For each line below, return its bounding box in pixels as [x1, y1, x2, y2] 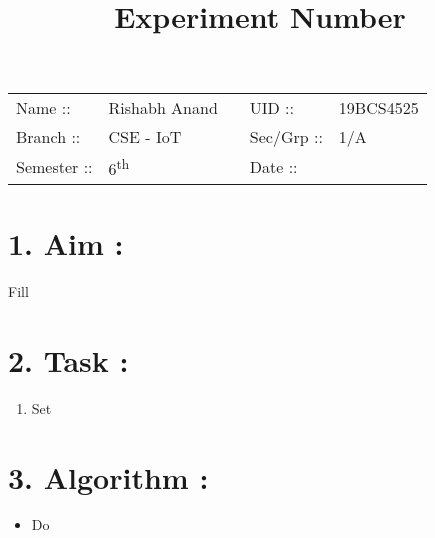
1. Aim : [8, 223, 124, 264]
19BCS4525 [338, 95, 419, 119]
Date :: [249, 155, 298, 179]
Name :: [16, 95, 71, 119]
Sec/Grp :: [249, 124, 323, 148]
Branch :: [16, 124, 81, 148]
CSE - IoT [108, 124, 182, 148]
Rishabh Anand [108, 95, 218, 119]
